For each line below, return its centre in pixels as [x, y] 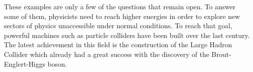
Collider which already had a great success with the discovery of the [107, 54]
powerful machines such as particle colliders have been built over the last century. [127, 35]
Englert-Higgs [25, 63]
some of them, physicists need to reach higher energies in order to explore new [122, 16]
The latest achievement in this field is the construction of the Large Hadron [118, 45]
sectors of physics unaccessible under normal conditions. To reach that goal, [118, 26]
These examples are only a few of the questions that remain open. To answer [120, 6]
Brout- [221, 54]
